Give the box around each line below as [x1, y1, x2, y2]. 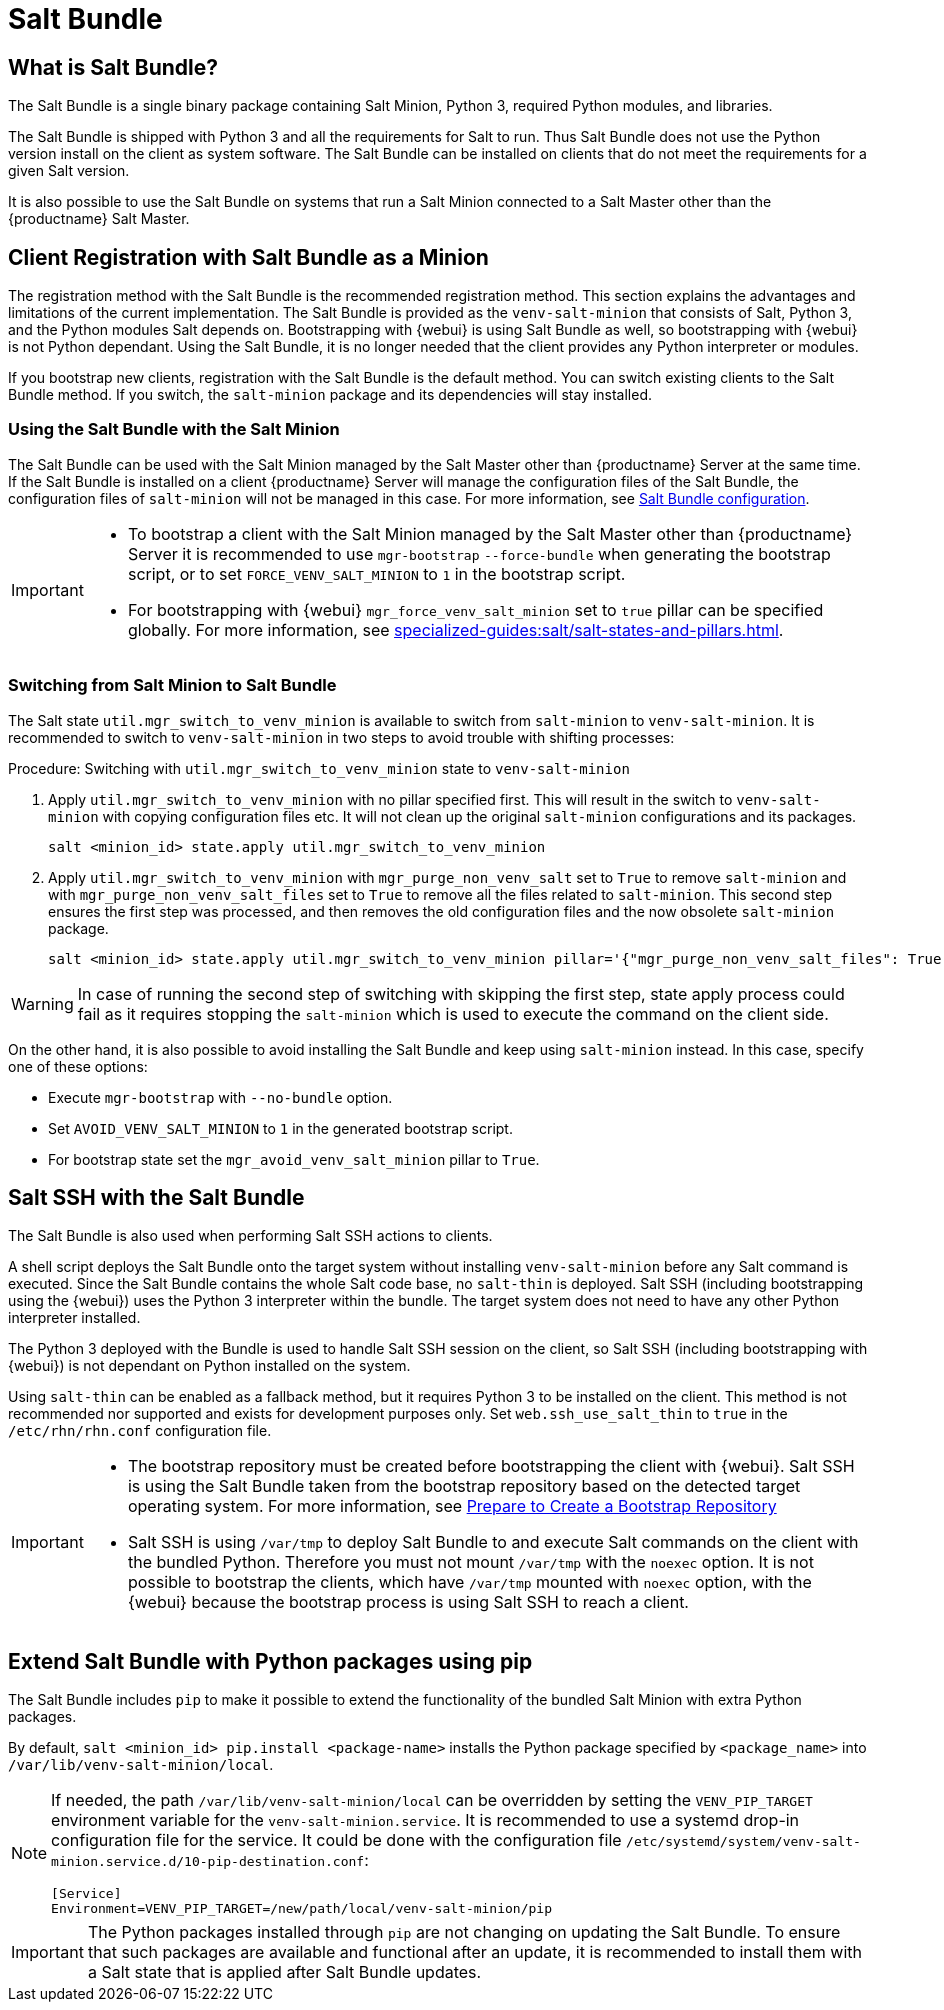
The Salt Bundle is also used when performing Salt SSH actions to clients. [8, 1227, 493, 1245]
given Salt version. [8, 162, 130, 180]
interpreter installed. [8, 1309, 141, 1327]
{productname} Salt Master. [8, 210, 190, 228]
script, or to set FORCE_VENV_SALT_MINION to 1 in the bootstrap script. [127, 563, 626, 584]
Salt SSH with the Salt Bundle [8, 1184, 305, 1210]
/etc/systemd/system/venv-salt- [626, 1834, 861, 1850]
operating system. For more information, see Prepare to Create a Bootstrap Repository [127, 1496, 777, 1517]
